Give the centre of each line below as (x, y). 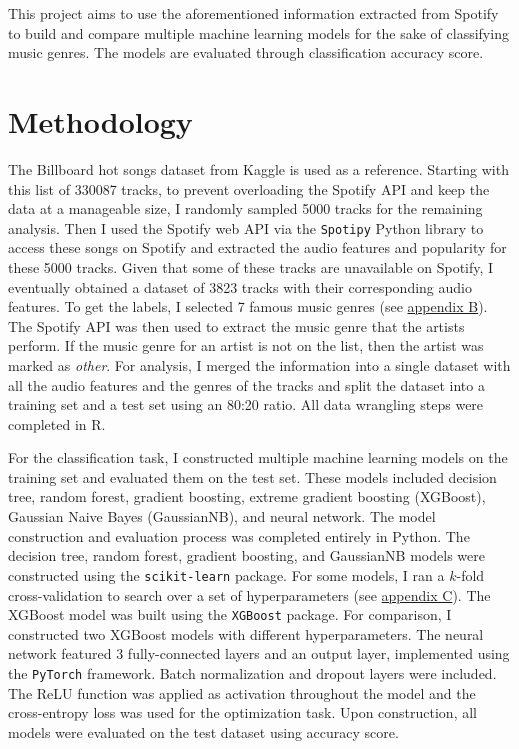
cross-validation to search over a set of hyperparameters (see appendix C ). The (249, 594)
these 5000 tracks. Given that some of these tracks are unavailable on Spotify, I (251, 266)
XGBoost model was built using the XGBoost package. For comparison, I (230, 614)
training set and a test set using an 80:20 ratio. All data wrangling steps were (246, 404)
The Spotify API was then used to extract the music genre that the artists (236, 325)
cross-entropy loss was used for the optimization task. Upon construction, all (242, 712)
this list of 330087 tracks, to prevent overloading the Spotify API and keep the (249, 188)
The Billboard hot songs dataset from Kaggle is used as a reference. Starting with (258, 168)
